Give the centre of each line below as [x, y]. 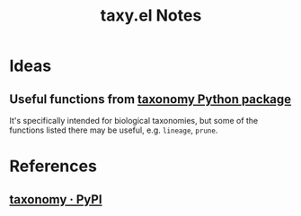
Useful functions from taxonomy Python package [150, 99]
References [53, 166]
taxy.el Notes [151, 16]
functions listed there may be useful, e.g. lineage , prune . [114, 130]
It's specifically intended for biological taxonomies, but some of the [134, 121]
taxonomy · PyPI [56, 199]
